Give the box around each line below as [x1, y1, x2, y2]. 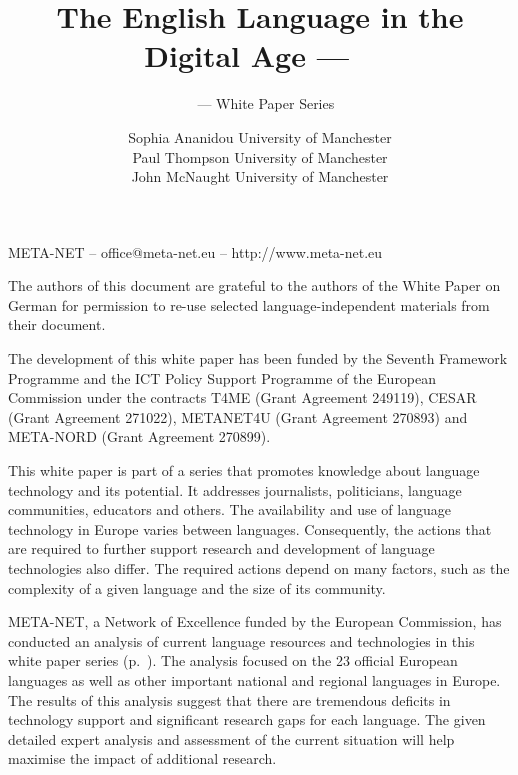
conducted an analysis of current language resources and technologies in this [8, 630, 475, 651]
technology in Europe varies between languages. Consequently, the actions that [8, 518, 492, 539]
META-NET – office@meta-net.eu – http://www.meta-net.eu [8, 241, 383, 262]
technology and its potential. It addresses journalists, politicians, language [8, 479, 462, 500]
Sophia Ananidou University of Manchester [128, 126, 392, 147]
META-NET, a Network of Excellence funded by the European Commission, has [8, 611, 502, 632]
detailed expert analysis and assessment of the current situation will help [8, 728, 455, 749]
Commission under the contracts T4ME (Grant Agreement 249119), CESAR [8, 387, 477, 408]
